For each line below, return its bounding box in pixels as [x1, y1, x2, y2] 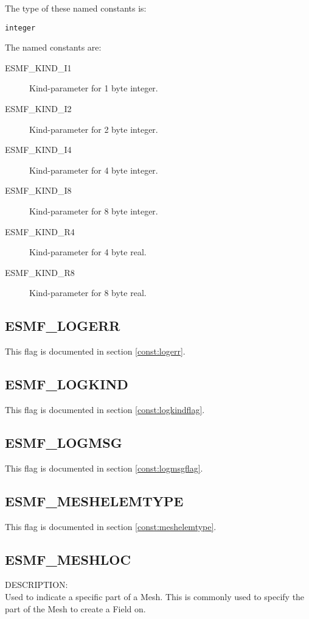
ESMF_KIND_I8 [5, 184, 72, 197]
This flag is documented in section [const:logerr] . [5, 345, 186, 358]
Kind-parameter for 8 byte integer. [29, 205, 158, 217]
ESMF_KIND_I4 [5, 143, 72, 156]
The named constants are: [5, 41, 102, 54]
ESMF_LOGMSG [5, 433, 122, 451]
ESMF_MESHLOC [5, 550, 131, 568]
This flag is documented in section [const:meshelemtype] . [5, 520, 217, 532]
